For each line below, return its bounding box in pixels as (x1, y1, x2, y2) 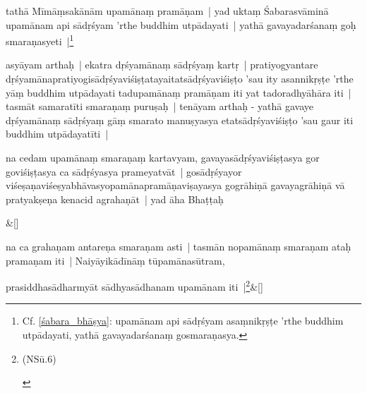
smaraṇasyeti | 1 (6, 32, 74, 48)
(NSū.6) (22, 351, 56, 365)
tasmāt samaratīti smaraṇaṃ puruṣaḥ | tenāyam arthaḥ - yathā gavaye (6, 99, 314, 114)
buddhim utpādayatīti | (6, 126, 109, 141)
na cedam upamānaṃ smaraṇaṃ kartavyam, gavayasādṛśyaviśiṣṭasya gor (6, 150, 320, 164)
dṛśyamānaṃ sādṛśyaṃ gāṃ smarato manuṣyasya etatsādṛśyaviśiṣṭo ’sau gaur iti (6, 112, 354, 127)
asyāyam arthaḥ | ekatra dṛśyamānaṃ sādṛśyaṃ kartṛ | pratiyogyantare (6, 57, 318, 72)
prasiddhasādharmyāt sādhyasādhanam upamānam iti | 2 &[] (6, 277, 263, 294)
